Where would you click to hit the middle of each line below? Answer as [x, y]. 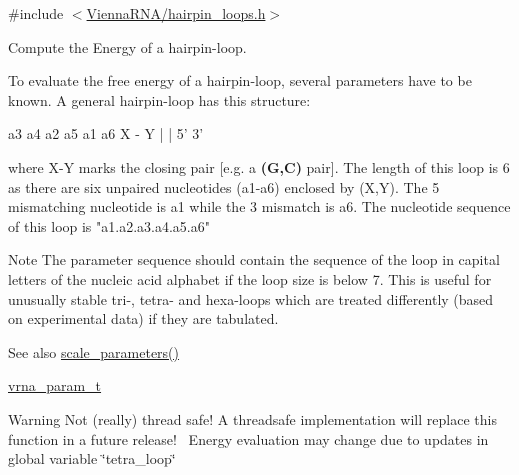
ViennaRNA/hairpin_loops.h [176, 13]
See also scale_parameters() [94, 351]
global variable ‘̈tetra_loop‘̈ [92, 458]
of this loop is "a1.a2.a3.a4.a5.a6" [109, 225]
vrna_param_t [55, 385]
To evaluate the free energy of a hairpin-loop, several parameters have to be [240, 80]
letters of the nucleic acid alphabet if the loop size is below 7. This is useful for [250, 278]
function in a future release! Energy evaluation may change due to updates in [248, 438]
